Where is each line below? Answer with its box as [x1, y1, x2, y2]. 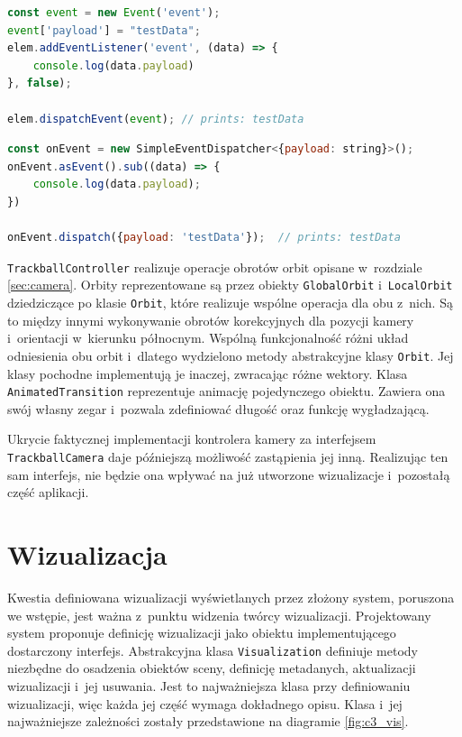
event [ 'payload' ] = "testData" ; [7, 23, 201, 37]
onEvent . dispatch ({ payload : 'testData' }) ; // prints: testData [7, 231, 401, 244]
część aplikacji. [7, 483, 89, 502]
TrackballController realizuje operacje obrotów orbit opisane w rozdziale [7, 257, 422, 276]
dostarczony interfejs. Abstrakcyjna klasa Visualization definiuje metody [7, 640, 418, 659]
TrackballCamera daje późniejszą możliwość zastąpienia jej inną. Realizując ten [7, 447, 448, 465]
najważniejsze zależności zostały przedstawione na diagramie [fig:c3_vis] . [7, 712, 409, 731]
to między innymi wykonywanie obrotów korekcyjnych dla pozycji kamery [7, 310, 414, 329]
